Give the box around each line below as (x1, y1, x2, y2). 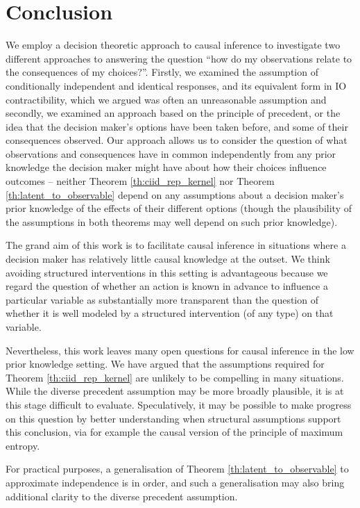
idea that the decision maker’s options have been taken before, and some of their (6, 119, 348, 133)
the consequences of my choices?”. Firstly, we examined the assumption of (6, 65, 318, 79)
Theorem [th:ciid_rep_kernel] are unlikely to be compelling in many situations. (6, 370, 344, 384)
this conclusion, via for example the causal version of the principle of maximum (6, 425, 343, 439)
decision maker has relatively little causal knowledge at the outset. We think (6, 252, 330, 266)
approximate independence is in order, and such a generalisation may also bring (6, 475, 345, 489)
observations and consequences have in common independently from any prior (6, 146, 336, 161)
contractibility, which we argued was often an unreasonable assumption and (6, 92, 327, 106)
